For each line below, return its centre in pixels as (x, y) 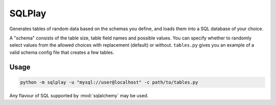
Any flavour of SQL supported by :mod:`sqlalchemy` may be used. (79, 95)
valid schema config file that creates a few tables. (62, 52)
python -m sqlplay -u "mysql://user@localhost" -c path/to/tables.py (109, 82)
